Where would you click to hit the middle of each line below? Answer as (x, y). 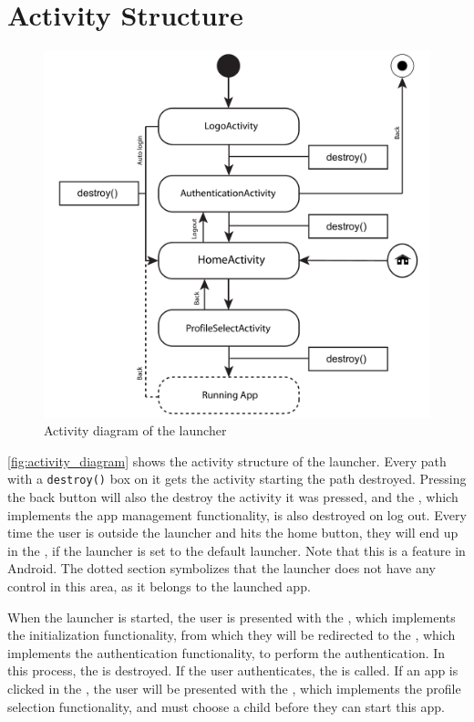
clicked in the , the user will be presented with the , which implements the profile (234, 688)
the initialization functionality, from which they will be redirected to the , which (232, 635)
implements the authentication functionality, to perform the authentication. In (227, 652)
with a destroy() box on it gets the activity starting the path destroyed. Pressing (237, 479)
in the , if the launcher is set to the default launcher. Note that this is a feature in (237, 550)
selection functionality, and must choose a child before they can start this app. (226, 706)
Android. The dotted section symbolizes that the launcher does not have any (222, 568)
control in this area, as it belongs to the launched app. (159, 586)
